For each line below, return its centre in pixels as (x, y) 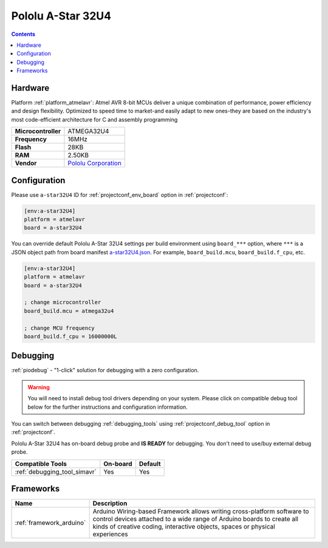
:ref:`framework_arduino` (50, 523)
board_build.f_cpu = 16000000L (71, 336)
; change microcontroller (63, 302)
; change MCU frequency (60, 328)
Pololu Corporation (94, 163)
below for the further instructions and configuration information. (108, 407)
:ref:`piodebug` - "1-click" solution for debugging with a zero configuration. (105, 370)
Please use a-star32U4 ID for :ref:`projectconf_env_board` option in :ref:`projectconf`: (120, 195)
